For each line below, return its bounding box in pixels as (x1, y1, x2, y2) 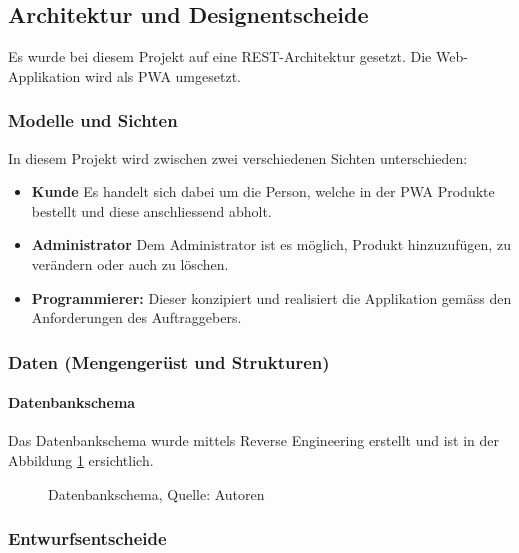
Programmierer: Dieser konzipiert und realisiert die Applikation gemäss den (31, 287, 512, 308)
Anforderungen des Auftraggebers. (31, 307, 242, 328)
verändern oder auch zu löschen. (31, 253, 229, 274)
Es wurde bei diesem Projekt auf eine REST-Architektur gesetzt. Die (8, 46, 432, 67)
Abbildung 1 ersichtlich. (8, 450, 154, 470)
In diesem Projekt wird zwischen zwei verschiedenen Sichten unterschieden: (8, 147, 468, 168)
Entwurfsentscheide (8, 526, 167, 551)
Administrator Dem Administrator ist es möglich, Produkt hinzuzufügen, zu (31, 234, 511, 255)
